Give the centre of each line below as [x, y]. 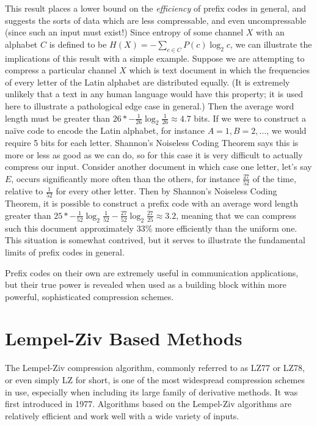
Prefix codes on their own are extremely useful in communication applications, [152, 272]
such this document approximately [69, 228]
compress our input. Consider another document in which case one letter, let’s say [158, 167]
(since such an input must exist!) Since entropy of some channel [124, 32]
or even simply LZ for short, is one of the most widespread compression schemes [155, 380]
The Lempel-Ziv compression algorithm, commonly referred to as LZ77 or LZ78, [155, 368]
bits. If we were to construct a [250, 118]
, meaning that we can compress [236, 215]
